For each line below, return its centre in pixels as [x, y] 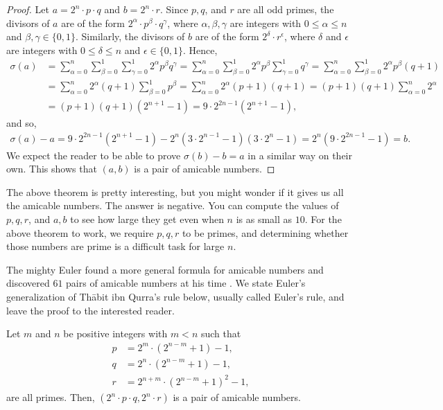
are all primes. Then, [51, 397]
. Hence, [200, 50]
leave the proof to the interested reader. [90, 310]
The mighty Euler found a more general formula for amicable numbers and [165, 269]
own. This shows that [52, 169]
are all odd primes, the [286, 9]
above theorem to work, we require [80, 232]
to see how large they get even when [147, 219]
